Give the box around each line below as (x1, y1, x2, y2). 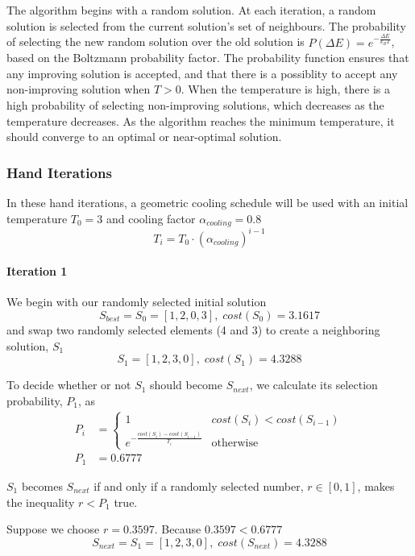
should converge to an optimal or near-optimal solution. (6, 128, 282, 145)
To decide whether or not (6, 376, 131, 393)
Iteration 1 (6, 263, 68, 280)
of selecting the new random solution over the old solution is (6, 33, 305, 50)
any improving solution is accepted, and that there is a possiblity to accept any (6, 64, 398, 81)
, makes (357, 477, 395, 494)
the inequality (6, 493, 75, 510)
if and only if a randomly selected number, (93, 477, 304, 494)
